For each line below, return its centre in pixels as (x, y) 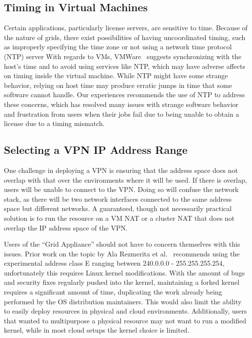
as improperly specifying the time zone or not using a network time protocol (118, 47)
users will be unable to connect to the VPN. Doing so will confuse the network (121, 189)
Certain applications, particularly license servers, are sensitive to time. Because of (126, 28)
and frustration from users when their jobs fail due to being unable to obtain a (122, 114)
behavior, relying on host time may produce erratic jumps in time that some (118, 85)
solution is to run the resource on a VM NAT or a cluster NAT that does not (119, 218)
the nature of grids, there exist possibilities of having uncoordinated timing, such (125, 37)
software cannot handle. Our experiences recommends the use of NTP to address (125, 95)
